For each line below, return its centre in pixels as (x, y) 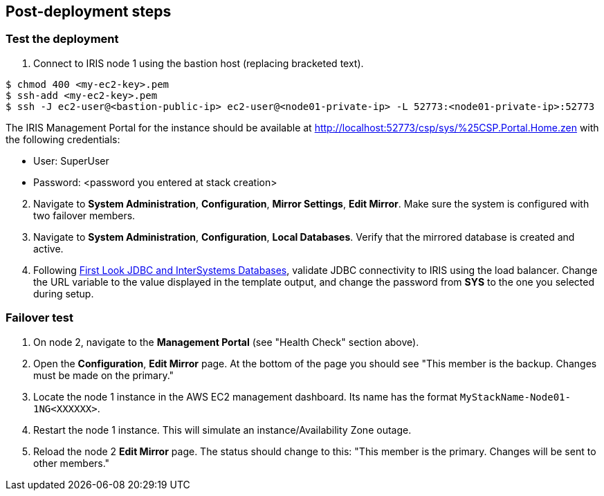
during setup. (64, 293)
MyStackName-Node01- (515, 397)
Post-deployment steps (89, 11)
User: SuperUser (71, 160)
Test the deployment (62, 39)
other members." (72, 463)
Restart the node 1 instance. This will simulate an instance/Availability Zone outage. (222, 430)
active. (48, 248)
